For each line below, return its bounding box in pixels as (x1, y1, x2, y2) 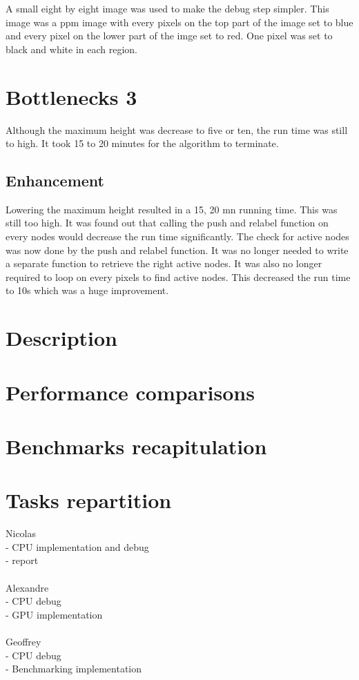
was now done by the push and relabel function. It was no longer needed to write (6, 242, 349, 257)
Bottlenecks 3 (6, 82, 137, 110)
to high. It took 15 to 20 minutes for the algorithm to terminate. (6, 136, 279, 150)
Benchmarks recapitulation (6, 431, 267, 460)
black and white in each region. (6, 41, 137, 56)
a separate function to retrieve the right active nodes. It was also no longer (6, 256, 322, 271)
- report (6, 553, 39, 567)
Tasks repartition (6, 486, 172, 514)
